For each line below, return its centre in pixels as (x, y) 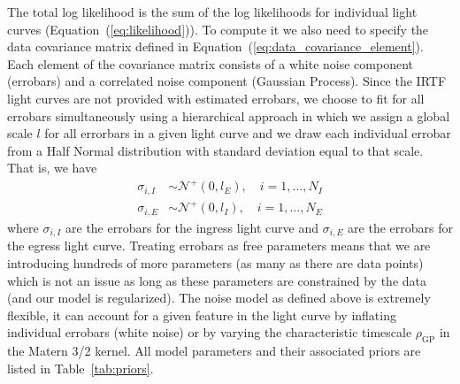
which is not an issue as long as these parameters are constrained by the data (217, 280)
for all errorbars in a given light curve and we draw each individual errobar (248, 133)
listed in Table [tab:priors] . (80, 368)
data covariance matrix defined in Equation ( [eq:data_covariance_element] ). (215, 46)
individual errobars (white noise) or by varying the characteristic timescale (210, 332)
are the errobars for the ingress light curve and (192, 227)
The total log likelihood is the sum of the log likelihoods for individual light (212, 12)
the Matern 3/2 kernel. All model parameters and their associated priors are (214, 351)
